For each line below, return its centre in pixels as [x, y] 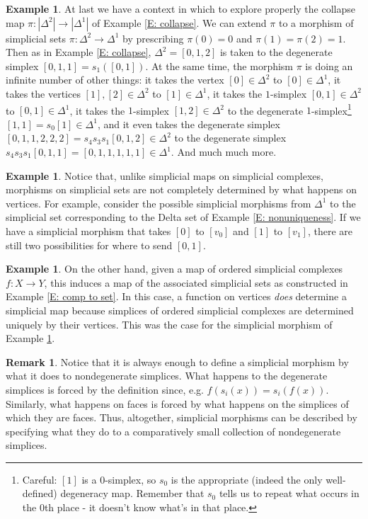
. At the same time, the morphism [219, 65]
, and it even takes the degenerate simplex [189, 124]
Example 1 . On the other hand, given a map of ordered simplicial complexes [174, 269]
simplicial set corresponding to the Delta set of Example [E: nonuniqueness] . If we [183, 217]
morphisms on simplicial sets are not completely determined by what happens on [182, 189]
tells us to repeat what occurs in [289, 493]
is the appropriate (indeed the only [247, 479]
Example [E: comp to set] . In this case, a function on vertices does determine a [176, 296]
